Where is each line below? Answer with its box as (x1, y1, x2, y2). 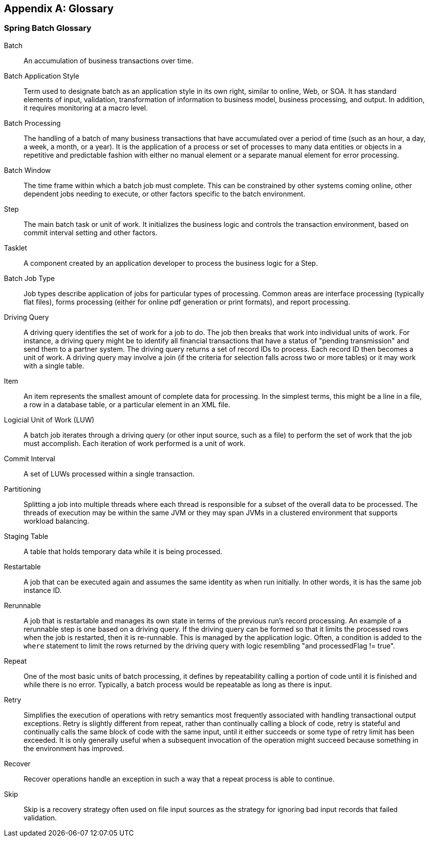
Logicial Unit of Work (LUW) (4, 415, 94, 424)
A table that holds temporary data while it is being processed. (24, 547, 223, 556)
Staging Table (4, 532, 49, 540)
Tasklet (4, 243, 28, 252)
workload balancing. (24, 516, 89, 525)
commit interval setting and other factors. (24, 228, 158, 237)
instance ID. (24, 586, 62, 594)
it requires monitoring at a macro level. (24, 103, 148, 112)
